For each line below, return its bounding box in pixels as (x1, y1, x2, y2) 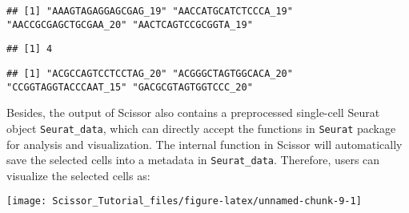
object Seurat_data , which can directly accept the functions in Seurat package (6, 119, 396, 136)
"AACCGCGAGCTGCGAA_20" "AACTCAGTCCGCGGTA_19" (6, 18, 253, 30)
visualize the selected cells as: (6, 167, 150, 183)
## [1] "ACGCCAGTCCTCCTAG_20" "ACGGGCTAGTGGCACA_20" (6, 67, 293, 79)
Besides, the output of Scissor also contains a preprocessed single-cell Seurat (6, 104, 380, 121)
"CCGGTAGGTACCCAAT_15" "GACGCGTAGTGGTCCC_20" (6, 81, 253, 93)
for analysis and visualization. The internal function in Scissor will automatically (6, 135, 403, 152)
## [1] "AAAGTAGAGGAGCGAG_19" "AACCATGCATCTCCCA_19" (6, 6, 293, 17)
